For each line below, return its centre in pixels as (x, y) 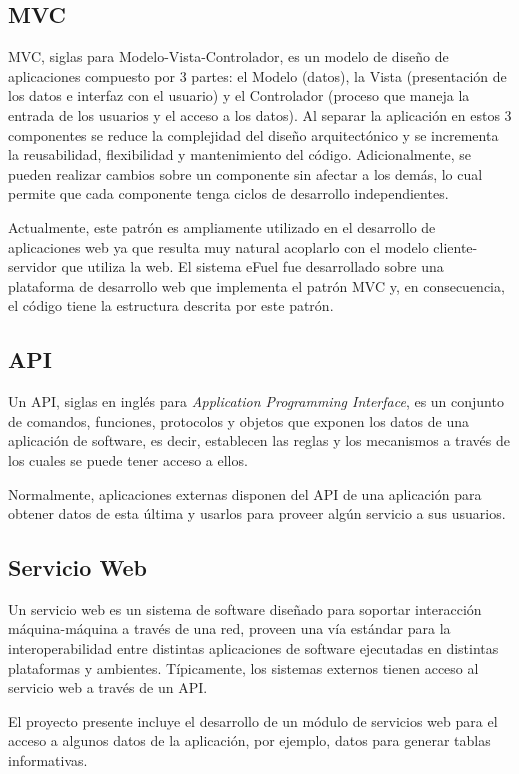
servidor (32, 266)
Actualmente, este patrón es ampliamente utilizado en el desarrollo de (222, 226)
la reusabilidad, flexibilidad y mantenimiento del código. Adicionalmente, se (240, 154)
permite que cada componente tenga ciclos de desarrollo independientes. (228, 193)
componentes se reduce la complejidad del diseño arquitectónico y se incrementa (253, 134)
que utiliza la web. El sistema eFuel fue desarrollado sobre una (252, 266)
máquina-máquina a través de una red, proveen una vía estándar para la (229, 628)
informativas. (48, 760)
